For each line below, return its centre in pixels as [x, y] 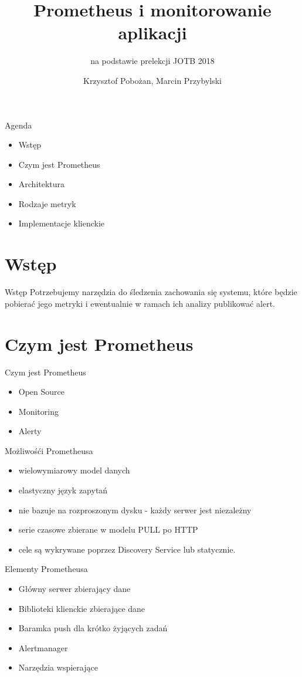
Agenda [18, 125]
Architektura [42, 184]
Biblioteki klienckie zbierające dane [82, 608]
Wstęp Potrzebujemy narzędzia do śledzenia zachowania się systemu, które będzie [151, 292]
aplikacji [152, 33]
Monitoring [38, 411]
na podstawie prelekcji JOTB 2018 [152, 61]
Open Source [42, 392]
